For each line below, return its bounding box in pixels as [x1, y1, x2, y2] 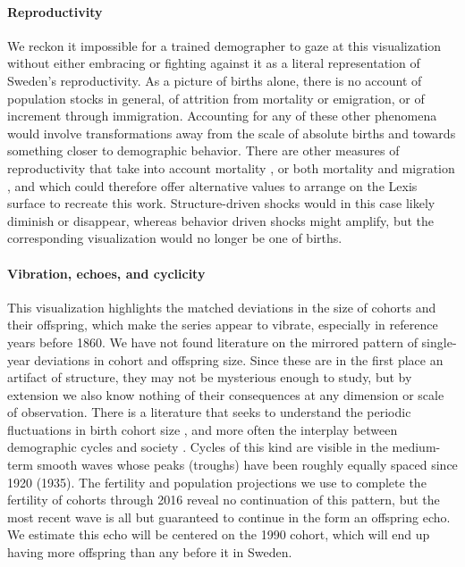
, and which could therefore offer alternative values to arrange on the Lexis [7, 176, 418, 195]
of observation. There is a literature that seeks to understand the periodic [7, 403, 411, 421]
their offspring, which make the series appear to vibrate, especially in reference [7, 315, 438, 334]
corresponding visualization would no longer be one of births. [7, 229, 342, 247]
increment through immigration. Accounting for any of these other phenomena [7, 106, 437, 125]
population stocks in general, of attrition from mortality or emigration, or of [7, 88, 425, 107]
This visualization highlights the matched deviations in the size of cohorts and [7, 297, 436, 316]
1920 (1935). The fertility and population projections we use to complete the [7, 472, 427, 491]
